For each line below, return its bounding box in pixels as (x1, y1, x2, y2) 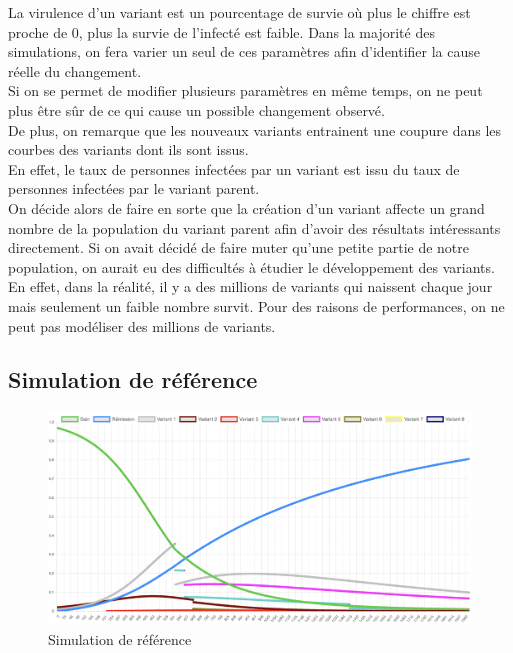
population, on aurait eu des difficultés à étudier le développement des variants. (8, 256, 495, 277)
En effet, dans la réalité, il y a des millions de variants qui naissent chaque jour (8, 276, 493, 297)
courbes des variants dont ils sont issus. (8, 139, 249, 160)
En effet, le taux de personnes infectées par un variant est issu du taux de (8, 158, 460, 179)
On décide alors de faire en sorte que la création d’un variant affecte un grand (8, 197, 485, 218)
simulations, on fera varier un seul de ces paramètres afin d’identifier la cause (8, 41, 481, 62)
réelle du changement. (8, 60, 142, 81)
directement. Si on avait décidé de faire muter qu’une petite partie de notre (8, 237, 470, 258)
